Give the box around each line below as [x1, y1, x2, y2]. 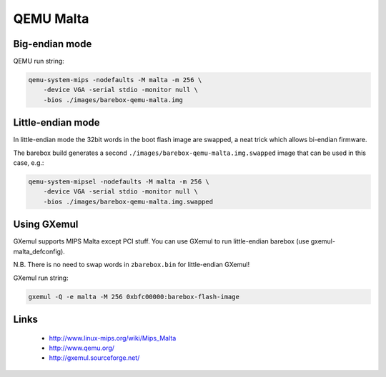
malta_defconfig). [13, 247, 66, 256]
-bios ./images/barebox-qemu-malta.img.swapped [43, 197, 214, 206]
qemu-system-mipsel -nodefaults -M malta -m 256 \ [28, 178, 210, 186]
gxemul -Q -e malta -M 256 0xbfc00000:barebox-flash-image [28, 293, 239, 301]
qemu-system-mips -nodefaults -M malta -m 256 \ [28, 76, 202, 84]
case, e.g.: [13, 159, 44, 167]
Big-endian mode [13, 38, 92, 50]
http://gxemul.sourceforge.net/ [49, 353, 140, 362]
